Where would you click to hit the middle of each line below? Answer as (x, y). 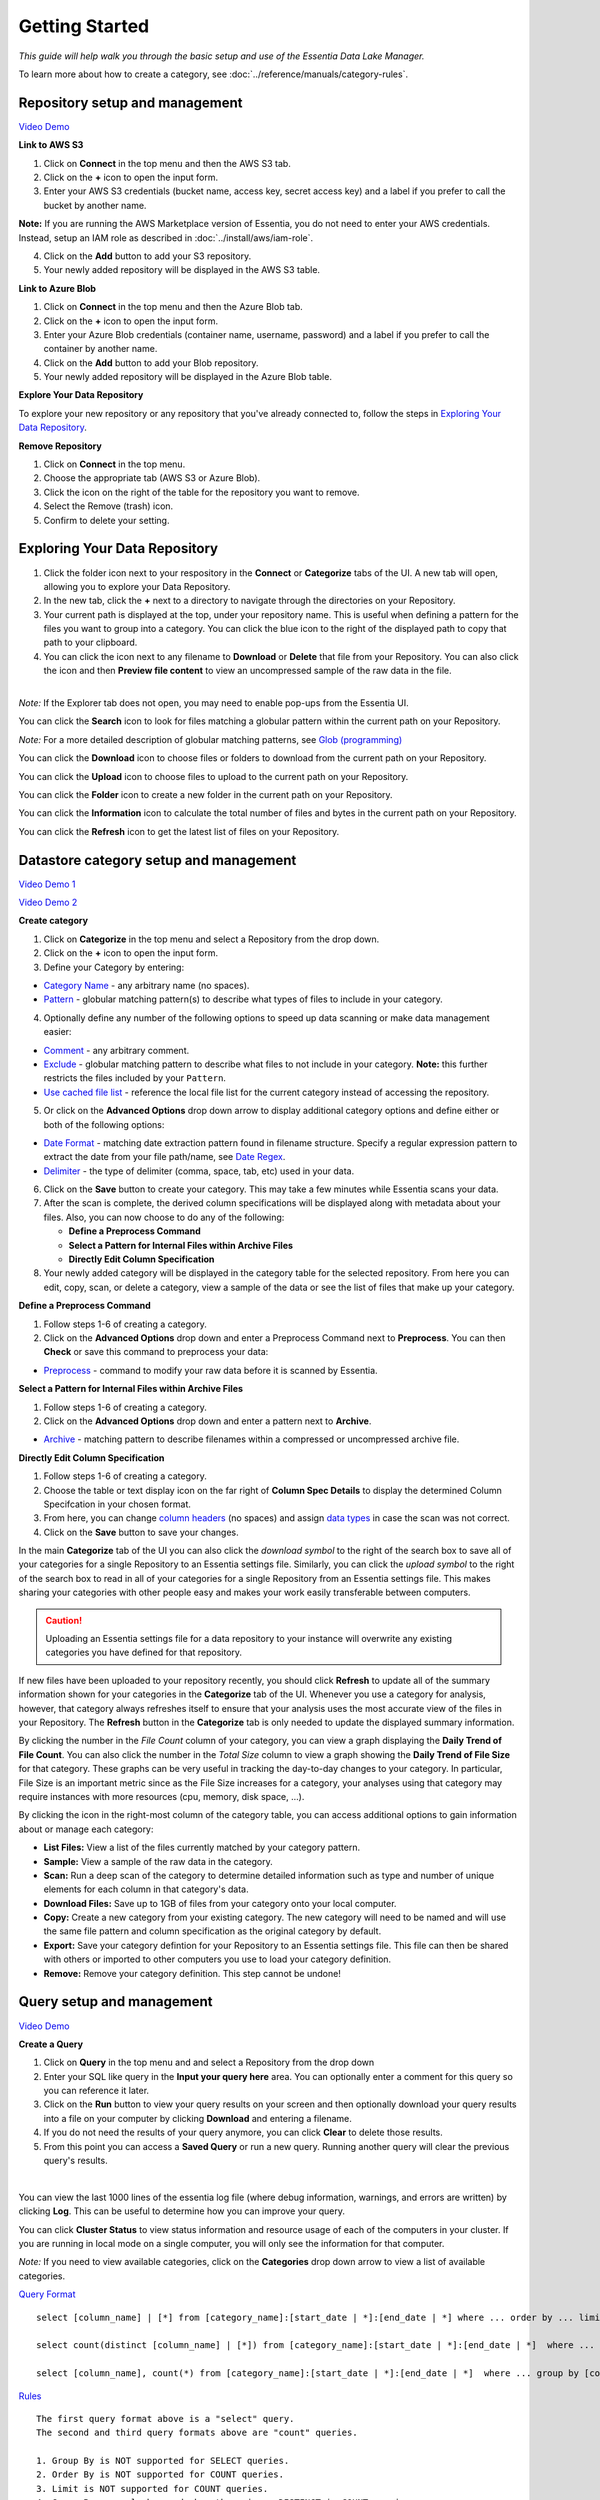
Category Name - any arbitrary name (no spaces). (146, 986)
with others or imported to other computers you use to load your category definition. (217, 1959)
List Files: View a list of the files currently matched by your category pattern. (201, 1847)
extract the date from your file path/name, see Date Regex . (164, 1157)
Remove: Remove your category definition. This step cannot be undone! (192, 1973)
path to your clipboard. (90, 642)
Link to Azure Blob (57, 288)
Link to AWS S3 (51, 145)
